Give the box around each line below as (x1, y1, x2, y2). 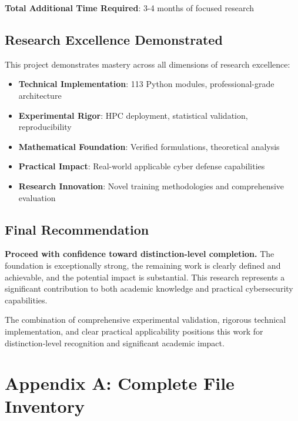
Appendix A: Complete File (5, 371, 235, 395)
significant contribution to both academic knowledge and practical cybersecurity (5, 282, 293, 295)
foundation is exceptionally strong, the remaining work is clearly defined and (5, 259, 281, 271)
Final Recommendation (5, 220, 149, 238)
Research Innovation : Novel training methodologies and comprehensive (18, 179, 284, 192)
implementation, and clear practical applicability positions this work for (5, 325, 263, 337)
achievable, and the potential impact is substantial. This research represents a (5, 270, 285, 283)
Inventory (5, 394, 85, 418)
